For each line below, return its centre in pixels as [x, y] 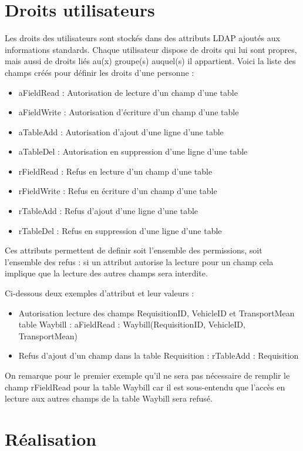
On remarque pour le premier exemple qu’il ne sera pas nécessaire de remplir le [147, 375]
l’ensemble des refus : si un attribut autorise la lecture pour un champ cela [139, 261]
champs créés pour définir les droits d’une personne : [100, 72]
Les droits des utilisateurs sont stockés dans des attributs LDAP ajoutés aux [142, 38]
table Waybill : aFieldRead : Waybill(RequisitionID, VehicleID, [132, 324]
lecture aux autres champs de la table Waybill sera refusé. [109, 398]
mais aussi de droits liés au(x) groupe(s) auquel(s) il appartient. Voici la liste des [150, 61]
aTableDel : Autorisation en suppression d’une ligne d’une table [133, 151]
